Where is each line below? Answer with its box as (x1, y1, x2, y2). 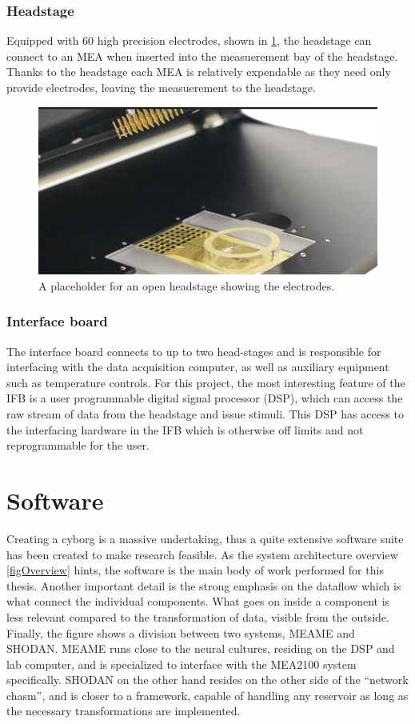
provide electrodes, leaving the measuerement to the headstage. (6, 79, 316, 95)
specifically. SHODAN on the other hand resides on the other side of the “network (6, 671, 409, 688)
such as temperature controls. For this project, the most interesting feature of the (6, 374, 405, 390)
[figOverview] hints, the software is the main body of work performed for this (6, 562, 384, 578)
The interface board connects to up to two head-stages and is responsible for (6, 342, 381, 359)
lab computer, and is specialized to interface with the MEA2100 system (6, 655, 357, 672)
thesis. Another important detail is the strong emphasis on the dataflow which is (6, 577, 401, 594)
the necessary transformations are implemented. (6, 702, 241, 719)
